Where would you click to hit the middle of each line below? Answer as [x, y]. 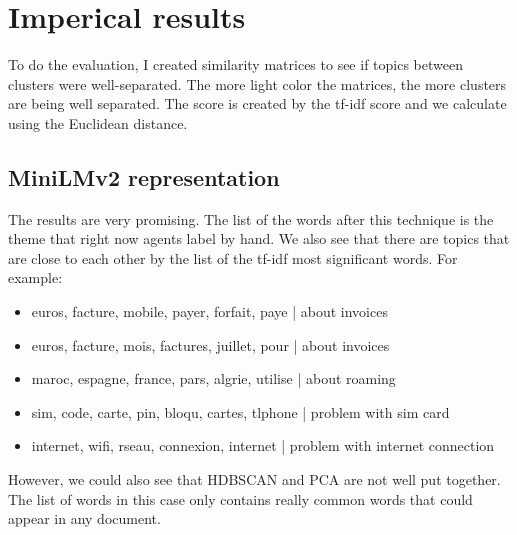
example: [35, 277]
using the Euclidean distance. [98, 122]
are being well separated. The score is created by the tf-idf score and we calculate [257, 103]
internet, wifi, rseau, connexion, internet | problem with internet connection [263, 445]
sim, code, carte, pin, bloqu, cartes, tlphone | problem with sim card [240, 411]
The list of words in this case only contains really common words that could [240, 498]
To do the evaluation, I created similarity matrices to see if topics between [235, 64]
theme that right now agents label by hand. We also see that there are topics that [259, 238]
